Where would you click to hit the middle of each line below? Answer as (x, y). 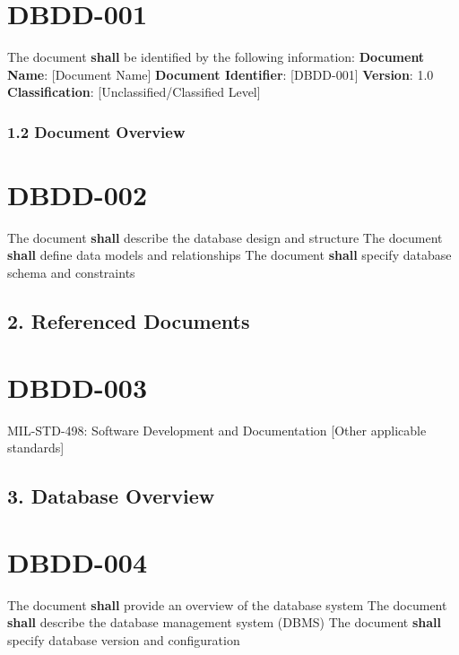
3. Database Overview (111, 496)
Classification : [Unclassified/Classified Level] (134, 92)
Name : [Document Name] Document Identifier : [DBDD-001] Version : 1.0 (221, 74)
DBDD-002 (78, 194)
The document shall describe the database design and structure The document (225, 237)
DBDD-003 (78, 387)
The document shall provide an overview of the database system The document (227, 604)
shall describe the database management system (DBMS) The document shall (225, 622)
